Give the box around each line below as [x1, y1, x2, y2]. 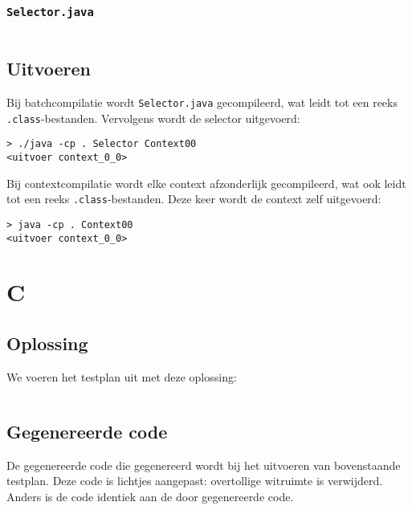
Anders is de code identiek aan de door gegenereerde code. [6, 488, 294, 504]
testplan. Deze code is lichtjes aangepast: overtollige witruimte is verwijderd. [6, 472, 383, 489]
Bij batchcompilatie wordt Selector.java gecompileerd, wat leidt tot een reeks [6, 93, 398, 110]
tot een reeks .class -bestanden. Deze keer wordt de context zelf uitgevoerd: [6, 190, 381, 207]
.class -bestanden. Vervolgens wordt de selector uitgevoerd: [6, 109, 300, 126]
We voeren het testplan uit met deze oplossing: [6, 368, 237, 385]
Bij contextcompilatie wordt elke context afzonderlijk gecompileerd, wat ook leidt [6, 174, 406, 191]
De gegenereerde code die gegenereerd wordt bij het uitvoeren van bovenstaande [6, 456, 401, 473]
